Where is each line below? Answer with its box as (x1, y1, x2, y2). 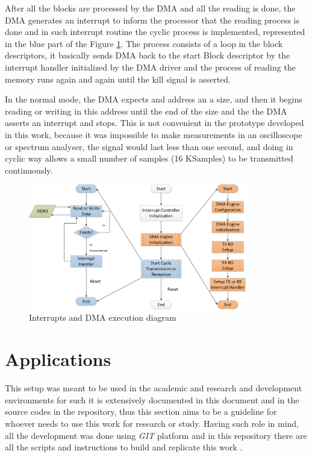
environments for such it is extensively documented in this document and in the (5, 393, 299, 406)
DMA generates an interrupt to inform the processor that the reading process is (5, 13, 300, 26)
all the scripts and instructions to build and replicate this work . (5, 441, 243, 453)
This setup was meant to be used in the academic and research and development (5, 382, 302, 394)
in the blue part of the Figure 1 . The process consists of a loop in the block (5, 37, 283, 49)
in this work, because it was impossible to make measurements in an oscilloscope (5, 128, 302, 140)
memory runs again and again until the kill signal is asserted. (5, 72, 231, 85)
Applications (5, 347, 111, 371)
